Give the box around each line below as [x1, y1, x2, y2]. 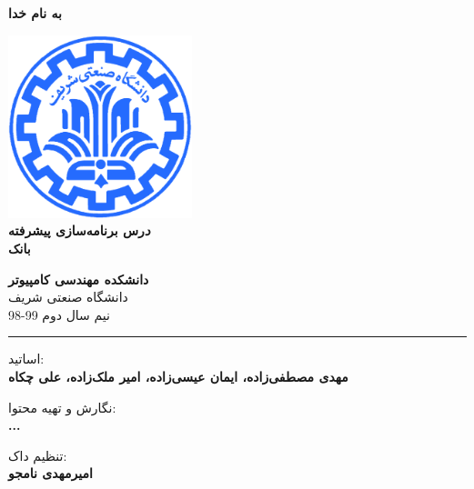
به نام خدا [8, 4, 62, 22]
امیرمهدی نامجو [8, 464, 93, 483]
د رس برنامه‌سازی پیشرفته [8, 221, 151, 240]
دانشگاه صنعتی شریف [8, 287, 128, 306]
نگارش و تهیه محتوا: [8, 397, 116, 416]
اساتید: [8, 349, 45, 368]
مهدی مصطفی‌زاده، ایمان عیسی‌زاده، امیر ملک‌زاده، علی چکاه [8, 366, 348, 385]
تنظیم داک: [8, 445, 67, 464]
